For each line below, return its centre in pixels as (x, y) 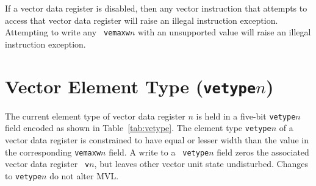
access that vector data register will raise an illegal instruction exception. (142, 20)
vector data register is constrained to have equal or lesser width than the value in (157, 140)
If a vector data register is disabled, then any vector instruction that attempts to (156, 8)
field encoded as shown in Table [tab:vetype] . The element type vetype (138, 128)
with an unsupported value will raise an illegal (224, 32)
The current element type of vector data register (95, 116)
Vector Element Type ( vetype (131, 86)
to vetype (23, 175)
